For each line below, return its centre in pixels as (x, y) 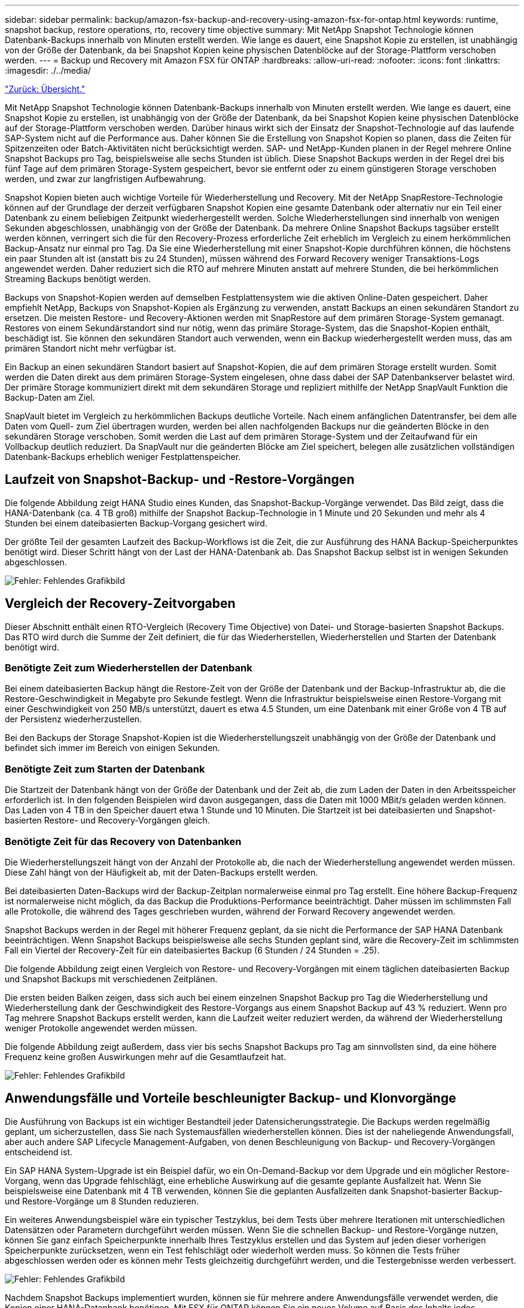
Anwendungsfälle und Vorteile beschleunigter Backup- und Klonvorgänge (231, 1098)
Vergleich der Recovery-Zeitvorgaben (120, 604)
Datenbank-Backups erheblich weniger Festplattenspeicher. (123, 457)
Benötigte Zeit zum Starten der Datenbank (105, 769)
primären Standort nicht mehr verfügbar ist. (91, 348)
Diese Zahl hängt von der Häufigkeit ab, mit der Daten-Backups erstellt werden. (162, 872)
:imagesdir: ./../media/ (48, 70)
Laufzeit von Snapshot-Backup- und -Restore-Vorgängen (180, 480)
